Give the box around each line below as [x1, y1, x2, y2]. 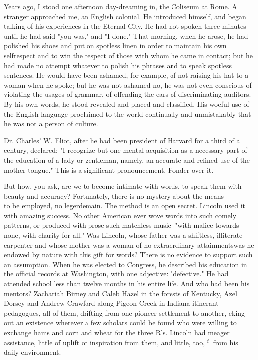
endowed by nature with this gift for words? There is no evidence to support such [4, 249, 253, 260]
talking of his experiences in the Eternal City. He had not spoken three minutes [4, 21, 246, 31]
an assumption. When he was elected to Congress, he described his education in [4, 259, 247, 269]
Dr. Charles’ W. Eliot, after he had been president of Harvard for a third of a [4, 135, 240, 145]
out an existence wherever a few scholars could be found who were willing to [4, 317, 237, 328]
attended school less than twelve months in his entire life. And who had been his [4, 278, 250, 289]
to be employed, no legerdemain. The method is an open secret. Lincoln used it [4, 200, 246, 211]
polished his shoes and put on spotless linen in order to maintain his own [4, 40, 227, 51]
